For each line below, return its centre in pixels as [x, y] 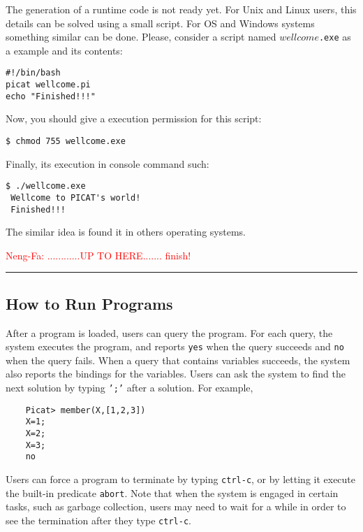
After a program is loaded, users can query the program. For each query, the [169, 332]
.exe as [335, 37]
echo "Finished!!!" [51, 96]
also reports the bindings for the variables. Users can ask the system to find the [176, 374]
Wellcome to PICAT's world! [76, 197]
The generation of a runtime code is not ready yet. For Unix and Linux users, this [181, 9]
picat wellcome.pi [48, 85]
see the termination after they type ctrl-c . [98, 520]
